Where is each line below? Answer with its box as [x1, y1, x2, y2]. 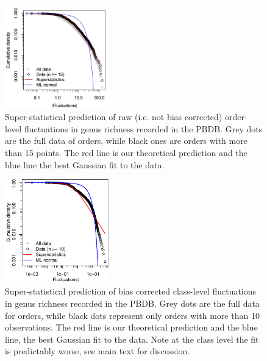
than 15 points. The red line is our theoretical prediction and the [5, 146, 247, 159]
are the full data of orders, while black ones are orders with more [5, 134, 247, 147]
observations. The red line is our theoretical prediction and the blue [5, 321, 258, 334]
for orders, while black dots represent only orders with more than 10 [5, 309, 260, 321]
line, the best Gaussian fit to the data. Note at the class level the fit [5, 332, 259, 345]
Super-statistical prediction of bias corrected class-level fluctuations [5, 285, 257, 298]
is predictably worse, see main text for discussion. [5, 345, 190, 357]
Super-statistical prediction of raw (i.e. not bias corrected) [5, 110, 222, 123]
